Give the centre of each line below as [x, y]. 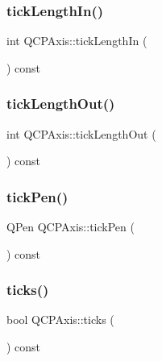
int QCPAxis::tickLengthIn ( [77, 41]
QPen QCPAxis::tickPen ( [71, 227]
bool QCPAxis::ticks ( [60, 320]
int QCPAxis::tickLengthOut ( [81, 133]
